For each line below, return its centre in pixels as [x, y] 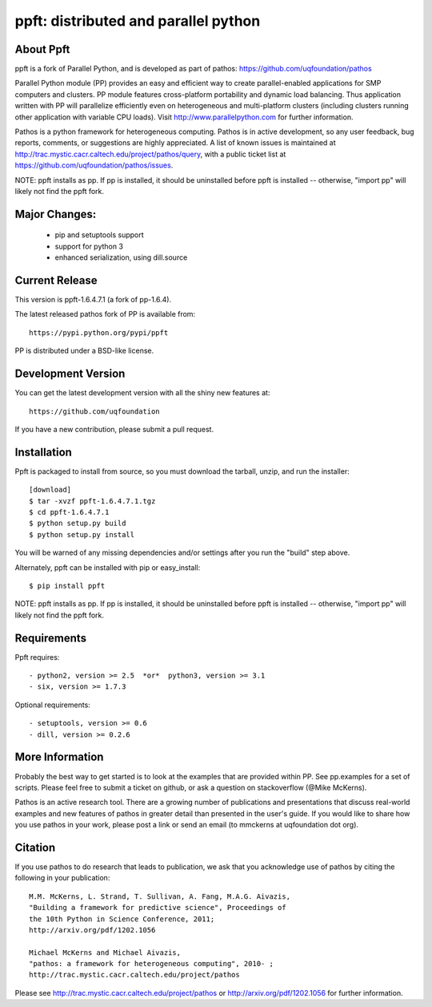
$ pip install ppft [67, 586]
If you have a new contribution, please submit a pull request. [114, 429]
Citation [35, 847]
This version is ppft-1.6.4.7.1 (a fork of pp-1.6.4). [93, 300]
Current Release [56, 280]
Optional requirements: [53, 705]
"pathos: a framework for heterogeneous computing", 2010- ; [151, 964]
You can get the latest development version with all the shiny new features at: [142, 393]
